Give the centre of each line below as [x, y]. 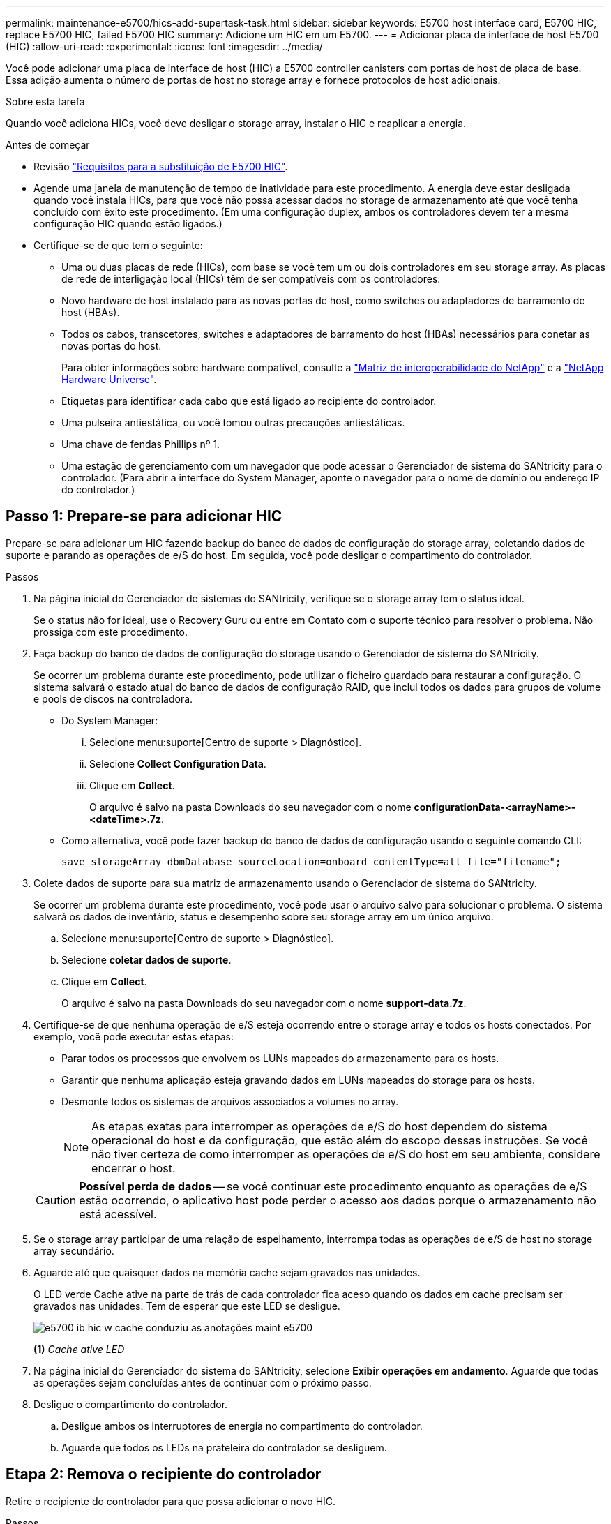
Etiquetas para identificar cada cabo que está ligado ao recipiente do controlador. [249, 401]
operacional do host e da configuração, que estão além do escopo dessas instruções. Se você [340, 1140]
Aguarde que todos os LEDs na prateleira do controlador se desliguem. [224, 1447]
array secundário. [74, 1250]
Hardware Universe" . [109, 379]
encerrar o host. [134, 1168]
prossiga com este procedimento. [111, 632]
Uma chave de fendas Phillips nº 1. [141, 444]
